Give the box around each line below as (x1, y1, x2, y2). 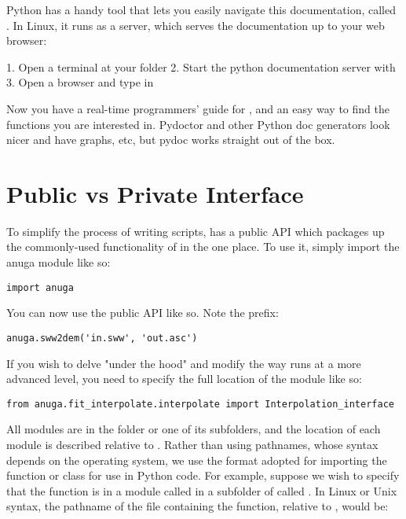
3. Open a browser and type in (6, 74, 154, 90)
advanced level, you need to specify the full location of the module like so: (6, 370, 362, 387)
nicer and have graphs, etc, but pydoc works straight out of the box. (6, 131, 335, 148)
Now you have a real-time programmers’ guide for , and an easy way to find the (6, 100, 390, 116)
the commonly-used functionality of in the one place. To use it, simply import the (6, 238, 400, 255)
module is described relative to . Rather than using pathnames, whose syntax (6, 436, 379, 452)
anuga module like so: (6, 254, 111, 271)
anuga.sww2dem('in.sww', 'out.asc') (6, 332, 198, 344)
